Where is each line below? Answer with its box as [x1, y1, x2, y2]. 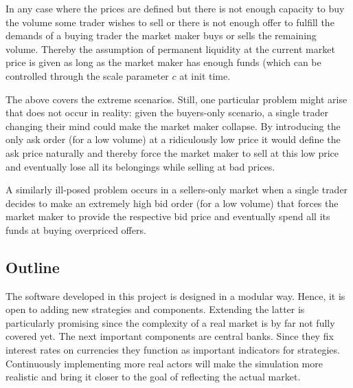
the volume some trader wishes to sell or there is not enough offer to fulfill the [5, 14, 334, 29]
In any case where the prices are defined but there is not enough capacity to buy [5, 1, 345, 15]
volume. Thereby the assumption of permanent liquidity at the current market [5, 41, 335, 56]
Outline [5, 256, 60, 277]
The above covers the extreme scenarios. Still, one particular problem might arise [5, 91, 348, 106]
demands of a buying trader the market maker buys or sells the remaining [5, 28, 317, 43]
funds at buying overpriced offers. [5, 222, 146, 237]
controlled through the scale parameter [5, 68, 169, 83]
